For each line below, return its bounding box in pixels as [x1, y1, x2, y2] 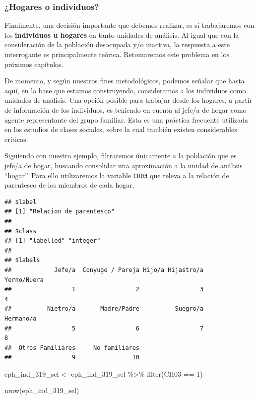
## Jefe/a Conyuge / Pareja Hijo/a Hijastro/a [4, 266, 203, 273]
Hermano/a [4, 315, 37, 322]
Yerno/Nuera [4, 276, 44, 283]
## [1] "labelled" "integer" [4, 237, 101, 245]
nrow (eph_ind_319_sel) [4, 385, 79, 396]
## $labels [4, 257, 40, 264]
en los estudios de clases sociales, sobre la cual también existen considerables [4, 124, 237, 134]
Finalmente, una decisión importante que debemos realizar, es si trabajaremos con [4, 20, 255, 30]
